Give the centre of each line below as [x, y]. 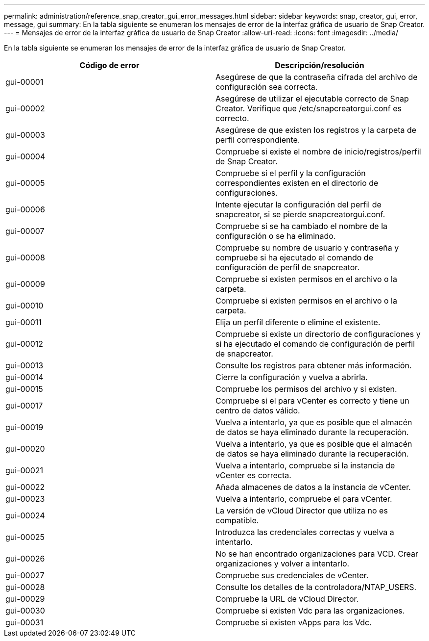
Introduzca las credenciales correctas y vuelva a [305, 532]
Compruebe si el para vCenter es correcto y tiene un [312, 401]
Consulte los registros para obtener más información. [314, 365]
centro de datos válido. [258, 410]
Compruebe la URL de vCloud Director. [287, 599]
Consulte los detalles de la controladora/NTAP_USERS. [316, 587]
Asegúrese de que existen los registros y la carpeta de [316, 130]
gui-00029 [25, 599]
